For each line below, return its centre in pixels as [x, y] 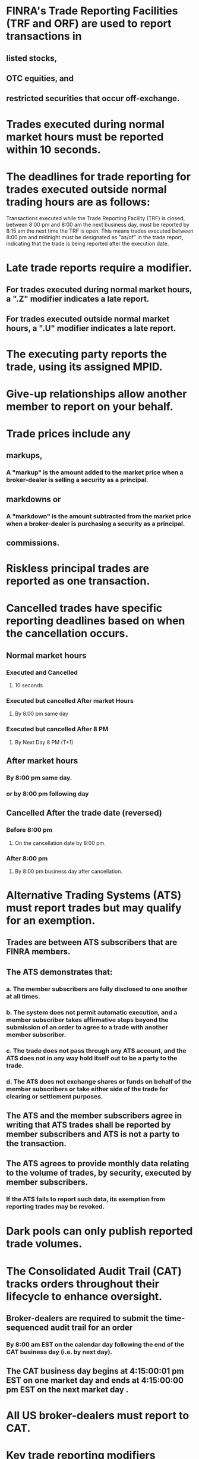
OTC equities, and [40, 78]
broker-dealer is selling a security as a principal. [77, 480]
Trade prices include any [69, 434]
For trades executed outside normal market [88, 319]
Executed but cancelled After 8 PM [57, 729]
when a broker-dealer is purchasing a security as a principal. [96, 524]
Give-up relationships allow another [97, 394]
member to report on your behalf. [90, 406]
